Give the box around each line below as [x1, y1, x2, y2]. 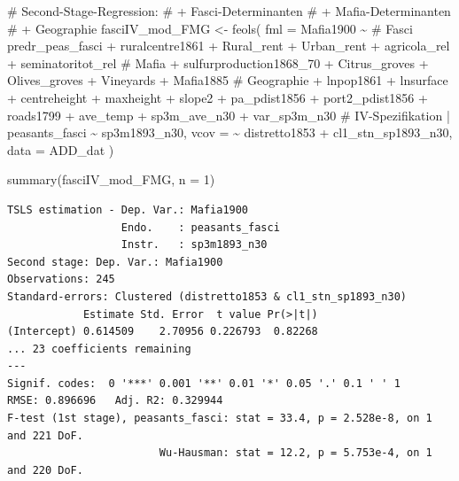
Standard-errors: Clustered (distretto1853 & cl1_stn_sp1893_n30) [7, 290, 408, 303]
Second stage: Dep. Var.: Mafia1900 [7, 255, 223, 268]
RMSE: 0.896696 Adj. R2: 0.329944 [7, 394, 223, 407]
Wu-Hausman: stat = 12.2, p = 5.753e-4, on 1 [159, 446, 432, 460]
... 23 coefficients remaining [7, 342, 191, 355]
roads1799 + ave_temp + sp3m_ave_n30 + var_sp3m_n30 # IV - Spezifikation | [7, 105, 450, 124]
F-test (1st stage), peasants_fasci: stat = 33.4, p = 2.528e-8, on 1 [7, 412, 432, 425]
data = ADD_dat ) [7, 140, 114, 159]
